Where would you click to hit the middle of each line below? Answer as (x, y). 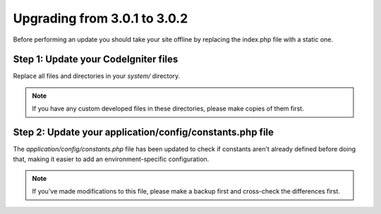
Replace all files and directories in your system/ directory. (97, 76)
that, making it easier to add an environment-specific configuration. (111, 159)
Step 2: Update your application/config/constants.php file (144, 133)
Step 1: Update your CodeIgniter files (96, 59)
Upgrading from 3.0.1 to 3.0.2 (101, 18)
